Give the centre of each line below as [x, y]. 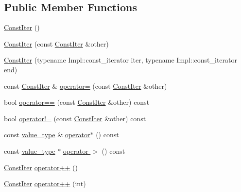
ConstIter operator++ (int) [45, 184]
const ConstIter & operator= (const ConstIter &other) [86, 86]
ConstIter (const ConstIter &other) [56, 43]
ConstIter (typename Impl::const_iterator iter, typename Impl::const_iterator [120, 60]
